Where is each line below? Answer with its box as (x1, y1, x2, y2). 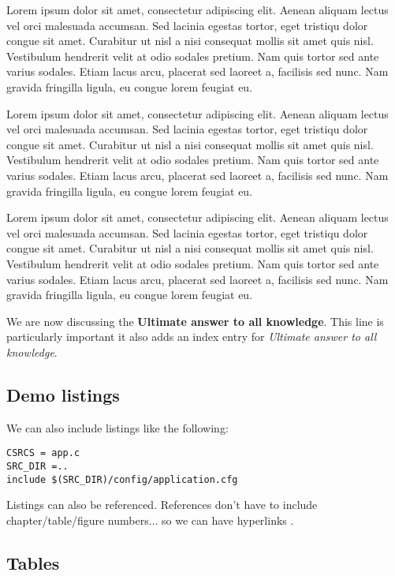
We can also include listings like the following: (6, 419, 229, 436)
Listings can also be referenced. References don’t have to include (6, 496, 318, 513)
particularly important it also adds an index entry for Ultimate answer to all (6, 328, 377, 345)
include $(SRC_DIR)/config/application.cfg (6, 473, 238, 485)
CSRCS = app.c (6, 447, 80, 459)
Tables (6, 550, 60, 574)
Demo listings (6, 382, 120, 406)
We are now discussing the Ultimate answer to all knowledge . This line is (6, 312, 384, 329)
